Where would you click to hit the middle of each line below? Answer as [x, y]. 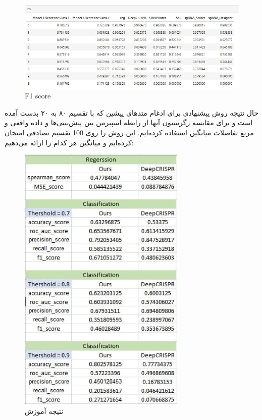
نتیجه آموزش [44, 411]
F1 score [38, 96]
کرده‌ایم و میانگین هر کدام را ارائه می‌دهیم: [69, 142]
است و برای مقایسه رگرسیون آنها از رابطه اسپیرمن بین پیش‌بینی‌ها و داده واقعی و [129, 122]
